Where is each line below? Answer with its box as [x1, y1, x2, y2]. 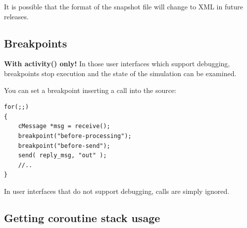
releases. [4, 11, 29, 21]
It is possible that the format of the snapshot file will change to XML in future [4, 1, 243, 11]
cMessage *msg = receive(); [18, 123, 110, 130]
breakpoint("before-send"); [18, 142, 110, 149]
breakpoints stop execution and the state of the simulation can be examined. [4, 68, 237, 78]
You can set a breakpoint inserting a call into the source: [4, 85, 177, 95]
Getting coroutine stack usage [4, 210, 160, 225]
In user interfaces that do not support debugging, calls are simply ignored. [4, 185, 230, 196]
